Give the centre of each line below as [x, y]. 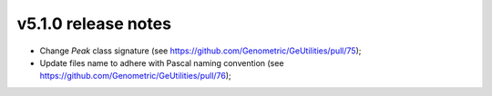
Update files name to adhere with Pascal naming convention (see [162, 62]
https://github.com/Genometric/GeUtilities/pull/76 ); [135, 76]
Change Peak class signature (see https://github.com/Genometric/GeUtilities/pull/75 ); [200, 51]
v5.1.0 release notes [94, 24]
